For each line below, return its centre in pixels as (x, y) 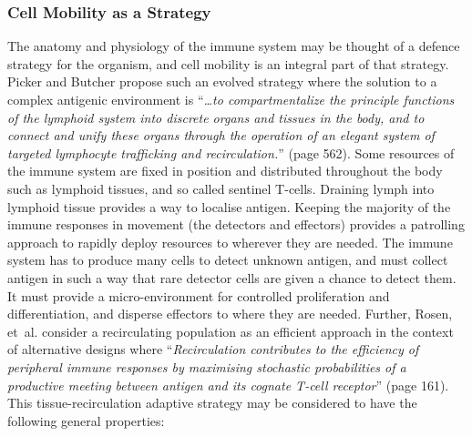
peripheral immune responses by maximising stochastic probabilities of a (207, 366)
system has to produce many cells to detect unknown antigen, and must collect (228, 260)
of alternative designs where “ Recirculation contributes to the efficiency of (213, 349)
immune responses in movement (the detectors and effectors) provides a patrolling (236, 224)
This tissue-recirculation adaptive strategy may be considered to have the (212, 403)
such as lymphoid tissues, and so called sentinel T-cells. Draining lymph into (221, 188)
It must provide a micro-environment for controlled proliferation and (199, 295)
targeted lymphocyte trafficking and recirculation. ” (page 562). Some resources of (231, 152)
